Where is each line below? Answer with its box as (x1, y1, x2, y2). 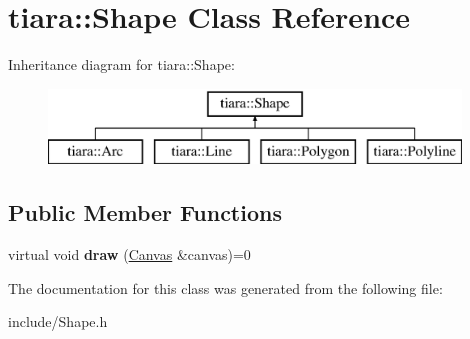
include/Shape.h (8, 311, 108, 332)
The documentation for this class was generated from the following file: (8, 277, 443, 298)
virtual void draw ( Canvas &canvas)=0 (8, 244, 251, 265)
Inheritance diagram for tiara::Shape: (8, 54, 235, 75)
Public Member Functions (8, 197, 282, 228)
